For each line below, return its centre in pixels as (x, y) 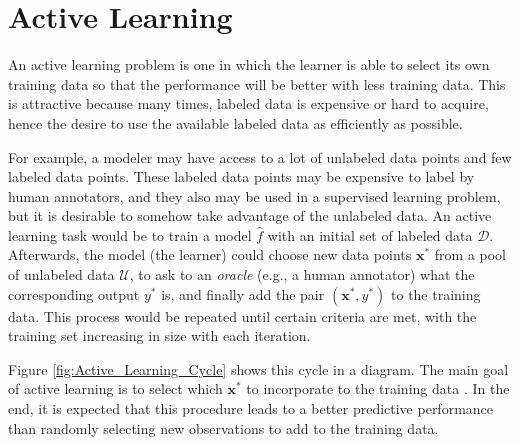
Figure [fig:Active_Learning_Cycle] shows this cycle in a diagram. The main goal (258, 368)
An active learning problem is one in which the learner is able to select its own (249, 64)
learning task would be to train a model (130, 234)
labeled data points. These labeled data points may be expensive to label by (241, 176)
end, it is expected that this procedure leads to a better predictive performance (251, 408)
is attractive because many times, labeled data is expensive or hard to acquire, (248, 103)
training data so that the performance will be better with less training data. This (257, 83)
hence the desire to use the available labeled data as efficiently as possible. (235, 122)
